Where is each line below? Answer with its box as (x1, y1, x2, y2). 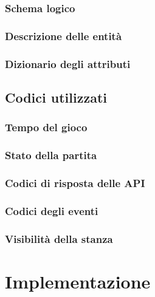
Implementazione (5, 268, 151, 293)
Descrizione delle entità (5, 28, 122, 43)
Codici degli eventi (5, 203, 98, 218)
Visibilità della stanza (5, 231, 113, 246)
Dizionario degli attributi (5, 56, 131, 71)
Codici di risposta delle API (5, 175, 145, 190)
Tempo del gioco (5, 120, 88, 135)
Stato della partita (5, 148, 97, 163)
